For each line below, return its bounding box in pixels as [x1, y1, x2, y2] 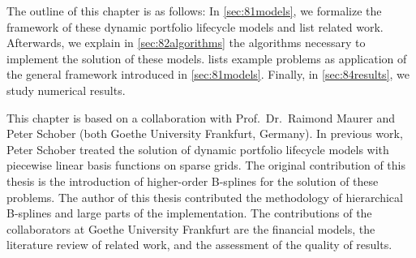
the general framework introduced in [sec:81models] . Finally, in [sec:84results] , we [6, 66, 410, 83]
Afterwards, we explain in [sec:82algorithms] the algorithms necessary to [6, 34, 366, 51]
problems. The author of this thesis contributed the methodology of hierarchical [6, 188, 403, 205]
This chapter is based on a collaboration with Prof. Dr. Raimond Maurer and [6, 109, 396, 126]
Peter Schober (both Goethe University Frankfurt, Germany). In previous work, [6, 125, 403, 142]
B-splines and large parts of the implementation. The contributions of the [6, 204, 372, 221]
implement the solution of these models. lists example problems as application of [6, 49, 407, 67]
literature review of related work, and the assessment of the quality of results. [6, 236, 392, 253]
